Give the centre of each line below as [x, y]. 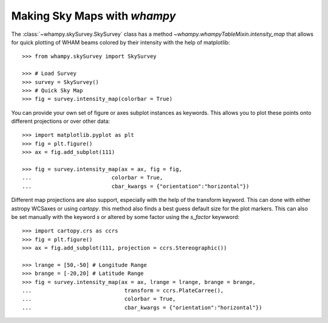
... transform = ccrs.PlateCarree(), [123, 291]
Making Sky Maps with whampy [94, 16]
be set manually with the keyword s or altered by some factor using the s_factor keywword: [125, 217]
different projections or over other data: [61, 121]
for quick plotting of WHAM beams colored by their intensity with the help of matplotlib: [121, 42]
